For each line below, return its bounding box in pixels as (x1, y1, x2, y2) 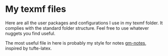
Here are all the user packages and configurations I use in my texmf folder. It (5, 20, 163, 26)
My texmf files (5, 3, 66, 15)
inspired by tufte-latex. (5, 45, 52, 51)
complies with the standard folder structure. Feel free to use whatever (5, 25, 149, 31)
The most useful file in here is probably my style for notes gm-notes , (5, 40, 146, 46)
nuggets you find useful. (5, 30, 55, 36)
